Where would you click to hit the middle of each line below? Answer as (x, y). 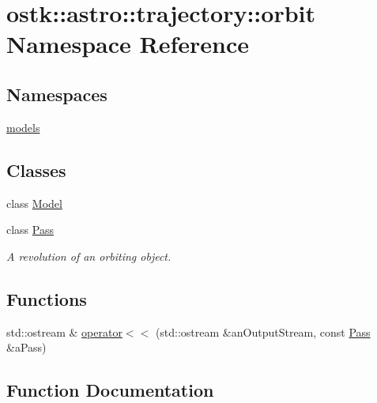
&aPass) (26, 347)
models (23, 127)
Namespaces (57, 94)
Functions (47, 298)
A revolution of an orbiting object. (89, 256)
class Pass (30, 230)
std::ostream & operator (64, 331)
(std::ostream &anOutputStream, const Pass (263, 331)
